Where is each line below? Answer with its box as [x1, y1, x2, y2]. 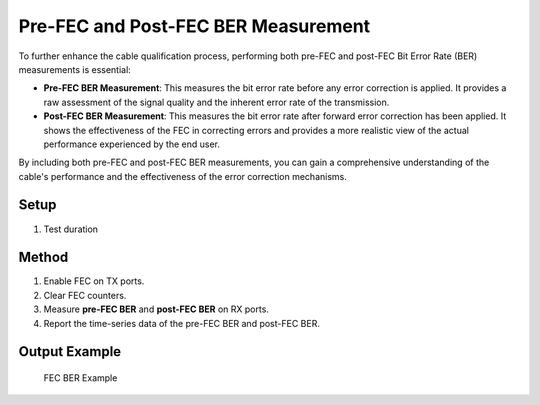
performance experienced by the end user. [43, 138, 220, 150]
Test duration [43, 223, 99, 235]
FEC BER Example [43, 372, 118, 384]
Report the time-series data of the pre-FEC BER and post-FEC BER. [43, 317, 320, 329]
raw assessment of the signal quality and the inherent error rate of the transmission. [43, 96, 390, 108]
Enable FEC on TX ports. [43, 275, 145, 287]
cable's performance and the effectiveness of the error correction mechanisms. [18, 170, 347, 182]
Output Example [18, 343, 122, 360]
